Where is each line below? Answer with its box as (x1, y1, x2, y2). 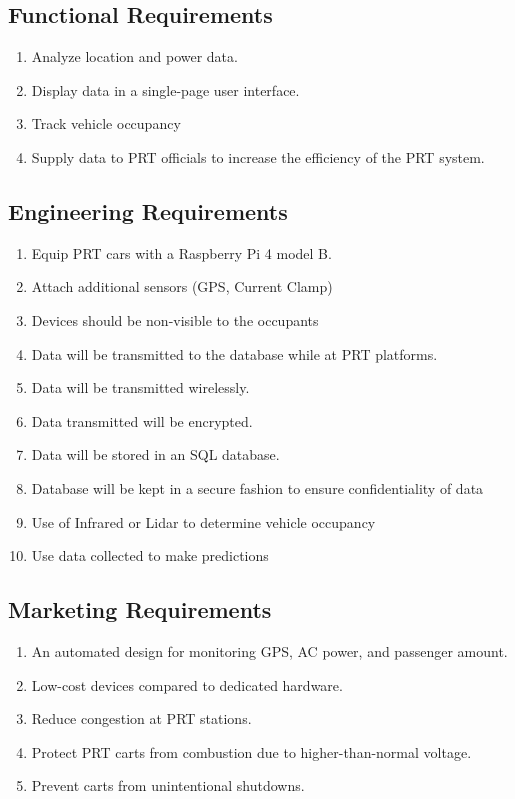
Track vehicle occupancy (31, 113, 181, 134)
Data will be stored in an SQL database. (31, 444, 280, 465)
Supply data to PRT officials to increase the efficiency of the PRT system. (31, 146, 485, 167)
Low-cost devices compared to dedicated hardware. (31, 674, 343, 695)
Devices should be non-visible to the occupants (31, 309, 319, 330)
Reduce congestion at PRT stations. (31, 708, 252, 729)
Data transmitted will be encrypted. (31, 410, 253, 431)
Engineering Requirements (8, 195, 288, 226)
